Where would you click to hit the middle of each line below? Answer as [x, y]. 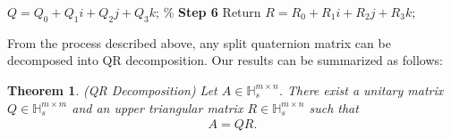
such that [334, 107]
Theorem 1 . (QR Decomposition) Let [112, 89]
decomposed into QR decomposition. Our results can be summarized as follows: [225, 60]
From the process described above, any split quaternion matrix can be [199, 42]
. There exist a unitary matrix [361, 89]
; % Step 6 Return [208, 12]
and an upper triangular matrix [157, 107]
